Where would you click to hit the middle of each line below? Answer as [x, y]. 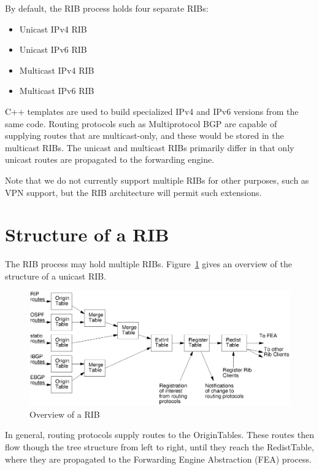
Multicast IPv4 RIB [57, 70]
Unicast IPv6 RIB [53, 49]
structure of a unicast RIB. [56, 276]
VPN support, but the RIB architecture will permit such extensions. [133, 192]
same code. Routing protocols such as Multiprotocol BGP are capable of [141, 123]
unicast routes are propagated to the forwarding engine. [110, 159]
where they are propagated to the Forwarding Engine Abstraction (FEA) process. [158, 459]
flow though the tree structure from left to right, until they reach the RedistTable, [159, 446]
